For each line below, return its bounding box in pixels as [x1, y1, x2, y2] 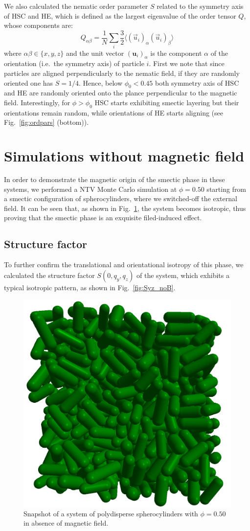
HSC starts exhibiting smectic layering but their [94, 97, 239, 107]
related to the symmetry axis [157, 1, 244, 11]
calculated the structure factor [4, 270, 95, 280]
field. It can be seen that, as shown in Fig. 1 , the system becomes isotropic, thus [4, 203, 246, 213]
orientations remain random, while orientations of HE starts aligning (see [4, 107, 224, 117]
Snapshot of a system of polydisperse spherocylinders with [23, 508, 198, 518]
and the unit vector [66, 47, 124, 58]
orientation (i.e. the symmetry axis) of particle [4, 58, 144, 69]
